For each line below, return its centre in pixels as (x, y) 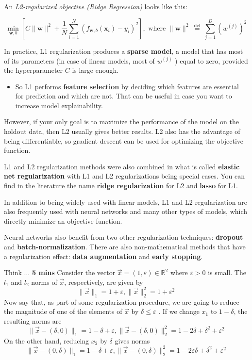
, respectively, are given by (104, 282)
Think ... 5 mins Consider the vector (60, 272)
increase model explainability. (59, 105)
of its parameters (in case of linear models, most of (79, 60)
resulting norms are (33, 320)
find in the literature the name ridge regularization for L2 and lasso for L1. (121, 186)
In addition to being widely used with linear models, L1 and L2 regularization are (126, 202)
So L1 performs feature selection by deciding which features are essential (127, 86)
